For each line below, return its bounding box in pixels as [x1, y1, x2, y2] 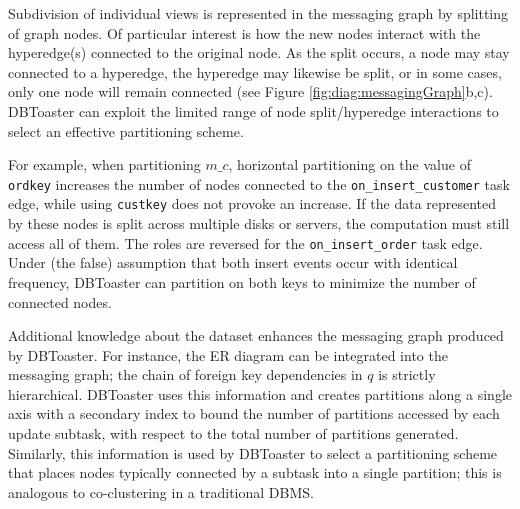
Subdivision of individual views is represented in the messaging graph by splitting [8, 3, 509, 23]
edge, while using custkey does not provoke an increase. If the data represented [8, 193, 497, 214]
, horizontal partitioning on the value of [228, 154, 471, 175]
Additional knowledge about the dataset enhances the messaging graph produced [8, 325, 504, 346]
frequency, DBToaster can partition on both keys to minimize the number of [8, 271, 476, 292]
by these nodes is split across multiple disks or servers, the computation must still [8, 213, 510, 234]
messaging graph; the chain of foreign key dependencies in [8, 364, 363, 385]
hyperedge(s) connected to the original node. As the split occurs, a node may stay [8, 42, 510, 63]
